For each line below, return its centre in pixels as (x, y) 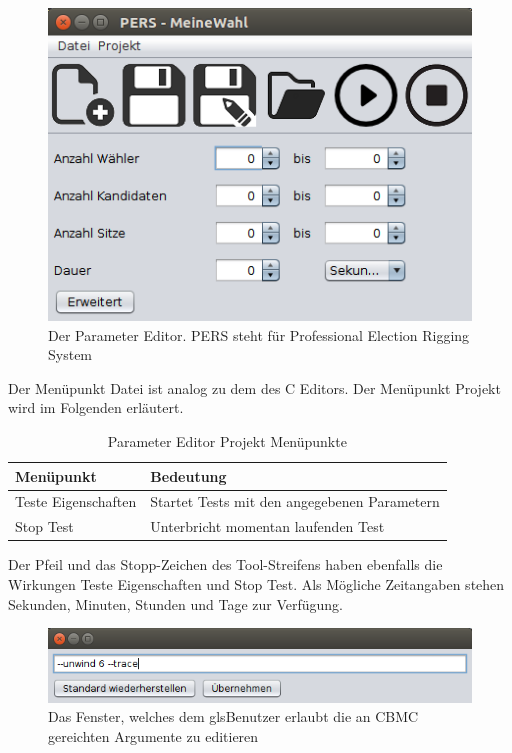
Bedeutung (188, 475)
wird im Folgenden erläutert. (96, 407)
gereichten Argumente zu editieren (153, 735)
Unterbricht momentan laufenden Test (267, 526)
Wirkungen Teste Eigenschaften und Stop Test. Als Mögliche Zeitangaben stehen (256, 584)
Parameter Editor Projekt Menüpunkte (227, 441)
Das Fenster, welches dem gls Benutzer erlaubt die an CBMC (233, 716)
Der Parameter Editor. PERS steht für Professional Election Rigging (259, 334)
